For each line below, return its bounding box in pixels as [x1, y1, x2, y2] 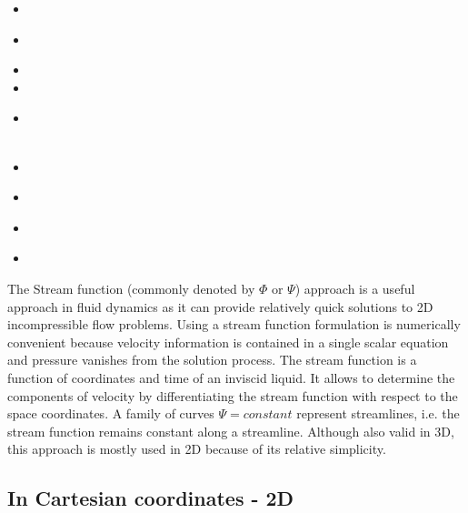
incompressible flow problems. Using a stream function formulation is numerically [7, 315, 461, 334]
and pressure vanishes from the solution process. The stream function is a [7, 350, 417, 369]
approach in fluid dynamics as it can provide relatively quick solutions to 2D [7, 297, 433, 316]
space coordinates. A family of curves [7, 404, 214, 423]
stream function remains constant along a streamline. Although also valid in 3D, [7, 421, 454, 440]
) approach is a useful [294, 278, 415, 297]
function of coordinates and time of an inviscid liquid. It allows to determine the [7, 367, 455, 387]
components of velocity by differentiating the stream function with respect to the [7, 386, 458, 405]
